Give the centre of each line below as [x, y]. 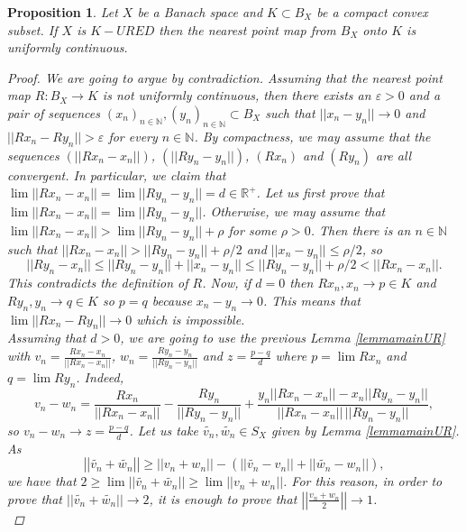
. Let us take [164, 430]
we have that [42, 481]
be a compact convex [372, 12]
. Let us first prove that [320, 193]
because [172, 300]
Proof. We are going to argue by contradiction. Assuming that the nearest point [225, 77]
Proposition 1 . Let [63, 12]
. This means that [312, 300]
